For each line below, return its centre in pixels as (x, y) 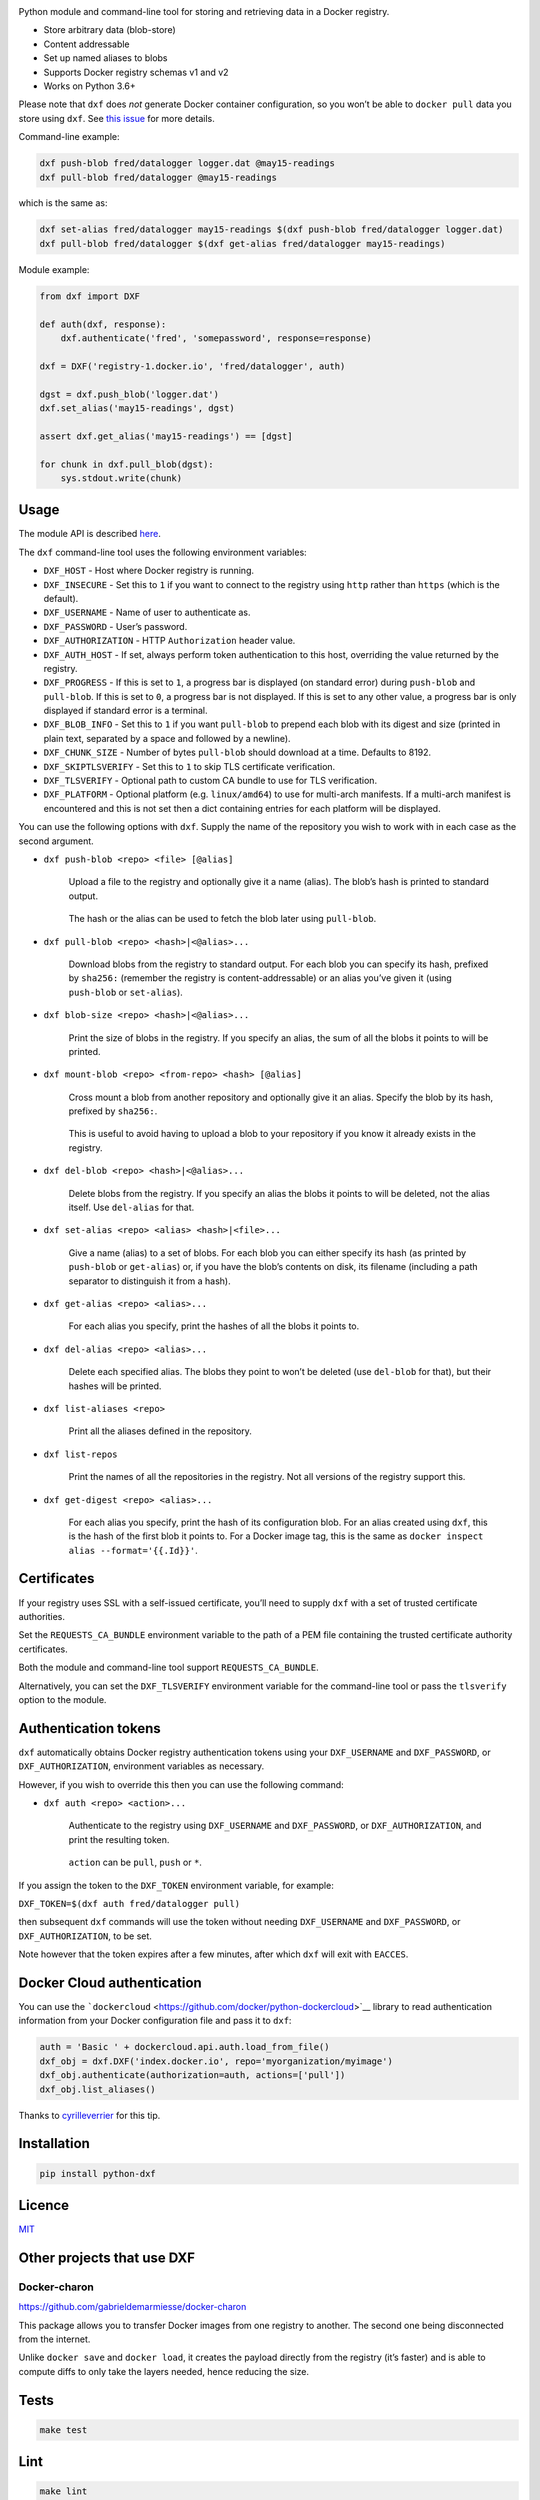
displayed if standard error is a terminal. (126, 711)
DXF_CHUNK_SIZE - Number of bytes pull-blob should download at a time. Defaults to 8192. (237, 752)
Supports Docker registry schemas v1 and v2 (136, 72)
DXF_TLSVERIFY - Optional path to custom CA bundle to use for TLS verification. (210, 781)
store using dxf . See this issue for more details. (116, 118)
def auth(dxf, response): (103, 324)
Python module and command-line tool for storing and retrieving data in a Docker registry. (204, 11)
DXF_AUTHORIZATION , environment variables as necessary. (141, 1766)
